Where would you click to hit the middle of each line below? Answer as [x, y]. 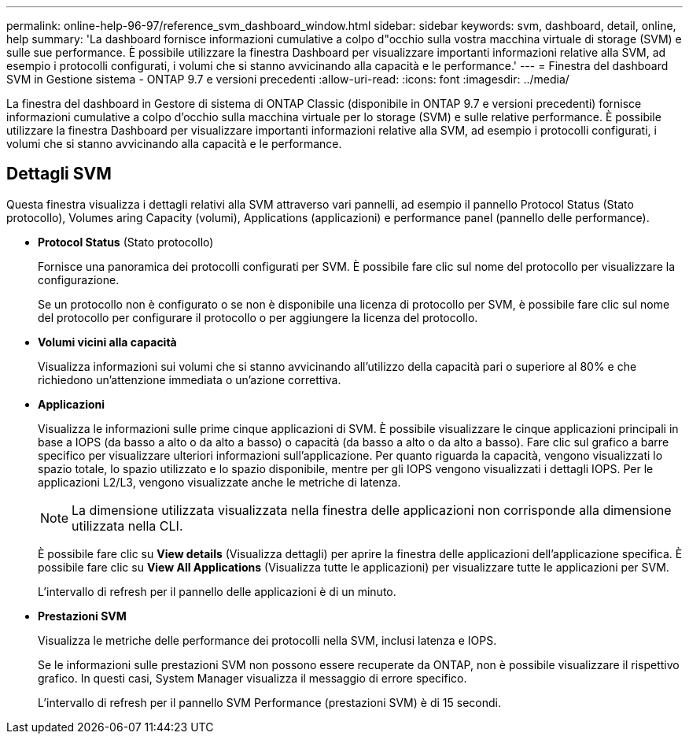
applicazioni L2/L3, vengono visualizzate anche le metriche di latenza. [219, 482]
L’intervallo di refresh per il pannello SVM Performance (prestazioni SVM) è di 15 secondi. [269, 702]
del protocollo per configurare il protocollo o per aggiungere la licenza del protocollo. [258, 317]
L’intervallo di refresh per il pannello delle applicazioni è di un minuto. [217, 591]
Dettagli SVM [59, 174]
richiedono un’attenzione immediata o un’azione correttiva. [190, 379]
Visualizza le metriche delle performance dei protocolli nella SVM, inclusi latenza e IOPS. [267, 640]
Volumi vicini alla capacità [107, 342]
